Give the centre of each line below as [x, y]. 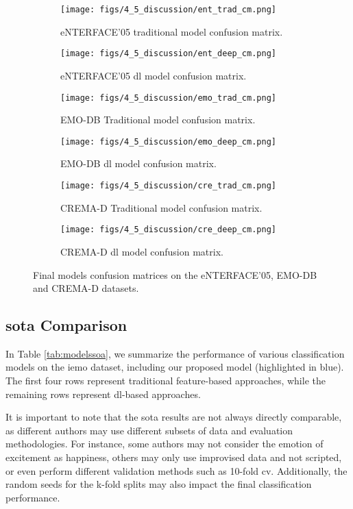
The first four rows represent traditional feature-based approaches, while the [166, 381]
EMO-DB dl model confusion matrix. [138, 163]
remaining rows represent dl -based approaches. [103, 394]
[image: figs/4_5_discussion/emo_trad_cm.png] [168, 98]
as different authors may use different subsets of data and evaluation [149, 430]
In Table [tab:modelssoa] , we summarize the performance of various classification [175, 353]
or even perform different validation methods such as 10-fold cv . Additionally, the [176, 470]
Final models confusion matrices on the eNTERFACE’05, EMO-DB [175, 274]
